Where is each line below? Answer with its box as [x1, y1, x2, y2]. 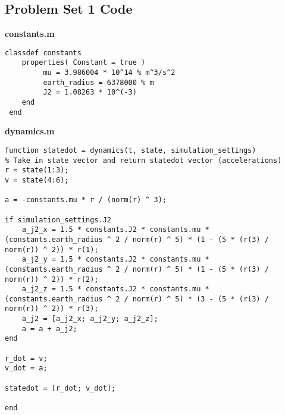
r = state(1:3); [5, 166, 69, 175]
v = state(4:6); [5, 175, 69, 184]
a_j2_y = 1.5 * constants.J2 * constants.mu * [21, 255, 209, 264]
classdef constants [5, 48, 82, 57]
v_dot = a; [5, 364, 48, 373]
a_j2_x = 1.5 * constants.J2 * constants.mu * [21, 225, 209, 234]
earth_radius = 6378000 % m [43, 78, 154, 87]
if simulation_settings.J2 [5, 215, 111, 224]
